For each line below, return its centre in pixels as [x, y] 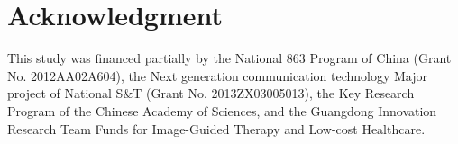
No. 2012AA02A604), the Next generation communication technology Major [217, 75]
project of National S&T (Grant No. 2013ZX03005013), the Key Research [211, 93]
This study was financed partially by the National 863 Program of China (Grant [229, 58]
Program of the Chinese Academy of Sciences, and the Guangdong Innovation [222, 110]
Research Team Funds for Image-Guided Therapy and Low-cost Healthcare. [216, 128]
